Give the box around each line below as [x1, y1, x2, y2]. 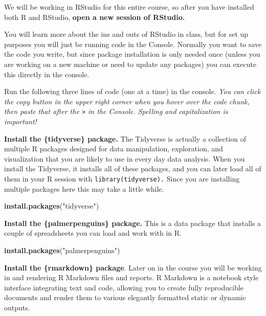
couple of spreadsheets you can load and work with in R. [4, 228, 182, 238]
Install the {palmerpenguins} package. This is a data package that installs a [4, 217, 261, 228]
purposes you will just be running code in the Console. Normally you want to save [4, 38, 262, 49]
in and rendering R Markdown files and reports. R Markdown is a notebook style [4, 272, 259, 283]
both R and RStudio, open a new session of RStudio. [4, 11, 185, 22]
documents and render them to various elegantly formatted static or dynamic [4, 292, 246, 303]
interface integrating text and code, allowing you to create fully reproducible [4, 282, 244, 292]
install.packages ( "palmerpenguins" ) [4, 245, 120, 255]
